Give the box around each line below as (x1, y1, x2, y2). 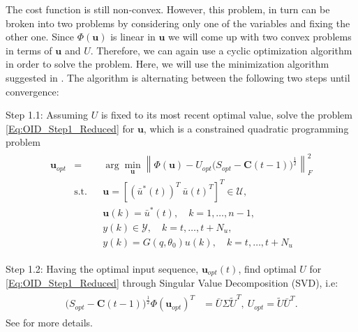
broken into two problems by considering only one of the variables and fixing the (6, 15, 350, 30)
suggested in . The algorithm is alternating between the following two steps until (6, 70, 350, 84)
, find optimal (238, 261, 297, 276)
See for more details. (6, 315, 93, 330)
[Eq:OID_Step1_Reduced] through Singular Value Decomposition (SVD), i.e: (6, 276, 338, 290)
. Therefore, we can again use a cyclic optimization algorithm (90, 43, 352, 57)
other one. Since (6, 29, 75, 44)
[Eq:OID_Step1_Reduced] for (6, 121, 135, 135)
